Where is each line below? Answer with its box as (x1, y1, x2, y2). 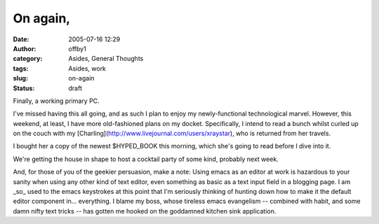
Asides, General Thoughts (68, 55, 144, 63)
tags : (13, 64, 29, 73)
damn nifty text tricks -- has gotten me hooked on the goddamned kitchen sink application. (13, 206, 277, 215)
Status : (13, 84, 35, 92)
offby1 (68, 44, 87, 52)
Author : (13, 44, 36, 52)
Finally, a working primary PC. (13, 97, 100, 105)
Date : (13, 35, 29, 43)
